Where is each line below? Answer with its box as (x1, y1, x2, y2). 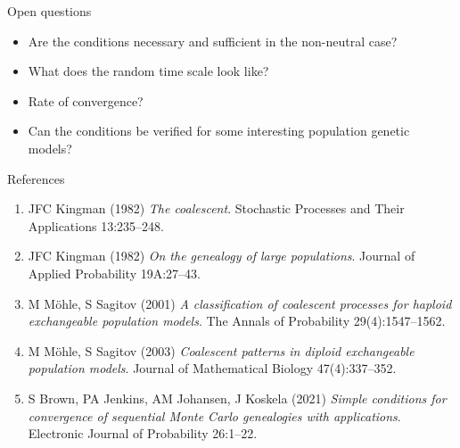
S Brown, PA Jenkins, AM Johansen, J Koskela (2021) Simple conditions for (28, 388, 447, 407)
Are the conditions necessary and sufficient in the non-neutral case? (28, 31, 398, 50)
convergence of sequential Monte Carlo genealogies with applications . (28, 406, 401, 425)
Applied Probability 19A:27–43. (28, 263, 201, 282)
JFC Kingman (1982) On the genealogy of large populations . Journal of (28, 246, 415, 265)
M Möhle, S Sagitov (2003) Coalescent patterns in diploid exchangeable (28, 341, 415, 360)
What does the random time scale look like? (28, 62, 269, 80)
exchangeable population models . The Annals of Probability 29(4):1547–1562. (28, 311, 446, 330)
